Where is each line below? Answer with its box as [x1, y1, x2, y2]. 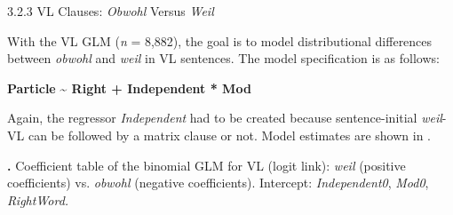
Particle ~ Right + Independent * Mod [7, 78, 251, 97]
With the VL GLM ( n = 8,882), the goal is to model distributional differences [7, 31, 433, 50]
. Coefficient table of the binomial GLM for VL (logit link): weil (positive [7, 155, 406, 174]
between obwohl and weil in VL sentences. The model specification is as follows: [7, 49, 440, 68]
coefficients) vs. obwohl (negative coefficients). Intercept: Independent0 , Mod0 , [7, 173, 429, 192]
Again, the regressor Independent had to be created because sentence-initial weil [7, 108, 442, 127]
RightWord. [7, 190, 69, 209]
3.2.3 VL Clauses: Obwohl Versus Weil [7, 2, 214, 20]
